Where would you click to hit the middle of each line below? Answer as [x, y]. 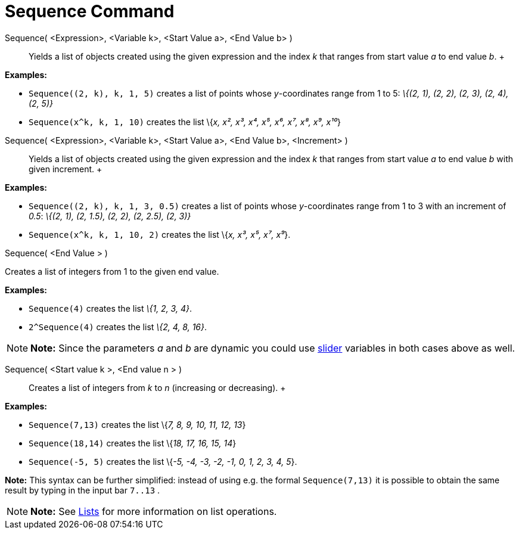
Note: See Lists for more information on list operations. [154, 511]
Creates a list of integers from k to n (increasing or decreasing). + [157, 387]
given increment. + [66, 169]
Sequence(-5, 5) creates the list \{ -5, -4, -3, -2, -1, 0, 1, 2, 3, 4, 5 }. [163, 461]
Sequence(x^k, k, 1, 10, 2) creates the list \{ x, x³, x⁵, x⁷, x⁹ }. [160, 234]
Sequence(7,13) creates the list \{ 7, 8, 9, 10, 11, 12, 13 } [137, 424]
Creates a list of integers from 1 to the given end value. [112, 271]
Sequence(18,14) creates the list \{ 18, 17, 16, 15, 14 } [133, 443]
